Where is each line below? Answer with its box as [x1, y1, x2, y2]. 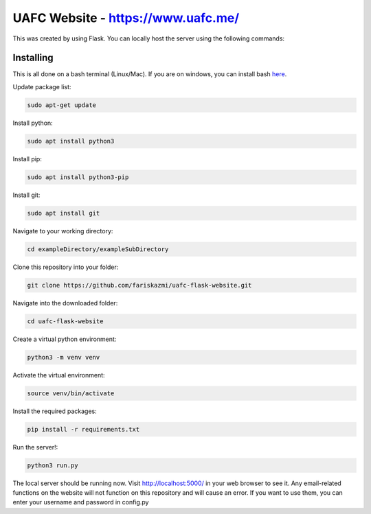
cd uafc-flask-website [27, 317, 104, 325]
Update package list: [12, 82, 71, 91]
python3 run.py [27, 461, 78, 469]
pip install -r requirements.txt [27, 425, 140, 433]
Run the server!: [12, 443, 58, 451]
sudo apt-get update [27, 101, 96, 109]
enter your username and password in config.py [12, 498, 149, 506]
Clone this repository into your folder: [12, 263, 119, 271]
